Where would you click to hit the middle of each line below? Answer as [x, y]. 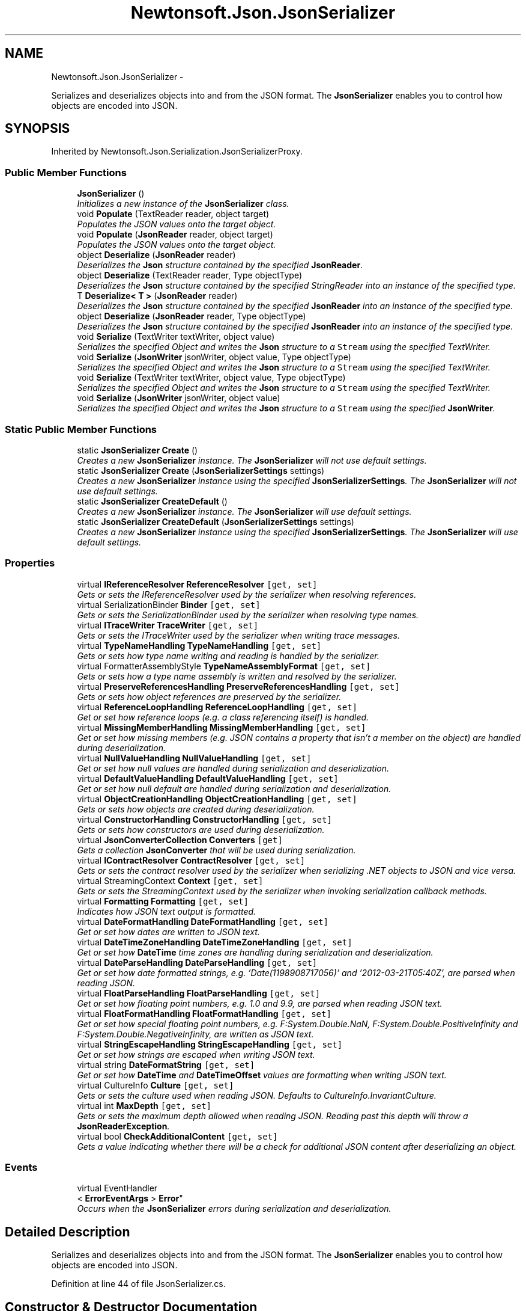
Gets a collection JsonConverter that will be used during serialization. [216, 850]
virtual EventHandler [117, 1188]
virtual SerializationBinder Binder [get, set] [169, 604]
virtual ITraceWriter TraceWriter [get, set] [168, 625]
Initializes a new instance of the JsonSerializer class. [183, 204]
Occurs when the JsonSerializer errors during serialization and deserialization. [234, 1209]
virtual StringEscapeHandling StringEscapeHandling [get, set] [210, 1044]
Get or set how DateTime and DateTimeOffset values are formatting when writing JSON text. [262, 1075]
